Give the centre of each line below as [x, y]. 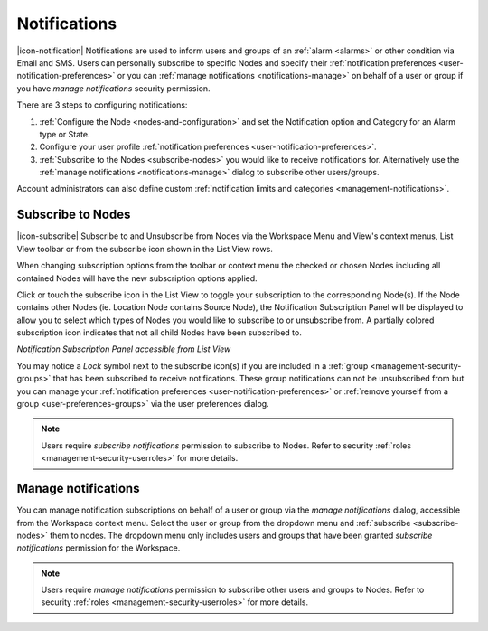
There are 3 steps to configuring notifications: [102, 105]
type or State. [65, 134]
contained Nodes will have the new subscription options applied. [137, 278]
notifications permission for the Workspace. [99, 548]
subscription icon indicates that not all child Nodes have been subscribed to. [159, 333]
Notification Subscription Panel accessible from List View [124, 349]
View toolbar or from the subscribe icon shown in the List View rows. [145, 249]
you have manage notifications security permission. [114, 88]
